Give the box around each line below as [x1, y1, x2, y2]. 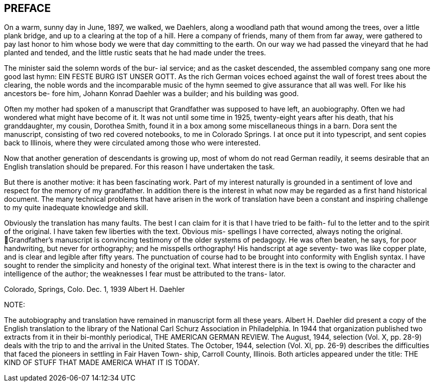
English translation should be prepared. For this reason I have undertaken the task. [4, 162, 275, 171]
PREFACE [4, 2, 51, 14]
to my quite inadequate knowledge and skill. [4, 203, 149, 212]
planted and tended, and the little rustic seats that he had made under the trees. [4, 48, 266, 57]
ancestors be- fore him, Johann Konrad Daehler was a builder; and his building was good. [4, 89, 299, 98]
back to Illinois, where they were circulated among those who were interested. [4, 138, 261, 147]
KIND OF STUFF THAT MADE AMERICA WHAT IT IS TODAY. [4, 358, 200, 367]
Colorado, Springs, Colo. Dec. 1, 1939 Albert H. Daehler [4, 285, 185, 294]
